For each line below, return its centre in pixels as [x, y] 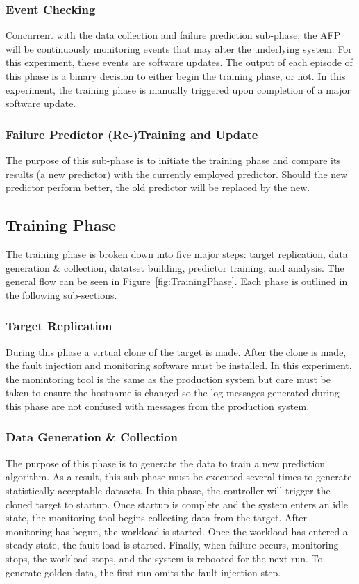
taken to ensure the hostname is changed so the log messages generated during [173, 392]
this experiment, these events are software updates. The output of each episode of [179, 62]
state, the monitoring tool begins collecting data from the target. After [156, 518]
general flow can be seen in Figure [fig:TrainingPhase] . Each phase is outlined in [177, 281]
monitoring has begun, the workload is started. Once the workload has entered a [177, 531]
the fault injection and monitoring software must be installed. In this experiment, [179, 365]
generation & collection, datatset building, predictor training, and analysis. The [175, 267]
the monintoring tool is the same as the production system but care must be [168, 379]
